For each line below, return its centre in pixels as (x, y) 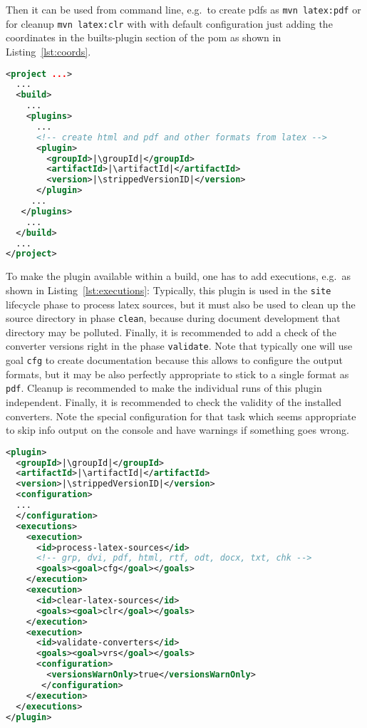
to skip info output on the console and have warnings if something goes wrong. (177, 430)
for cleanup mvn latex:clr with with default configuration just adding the (169, 23)
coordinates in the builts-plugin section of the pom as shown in (144, 37)
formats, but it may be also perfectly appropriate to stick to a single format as (177, 374)
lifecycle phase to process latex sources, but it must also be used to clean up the (181, 304)
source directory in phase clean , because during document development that (173, 318)
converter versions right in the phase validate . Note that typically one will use (179, 346)
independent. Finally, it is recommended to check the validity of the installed (174, 401)
